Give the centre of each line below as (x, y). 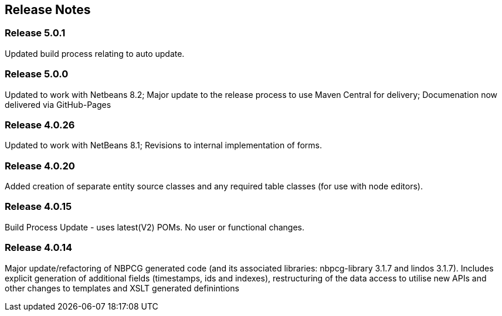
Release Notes (48, 10)
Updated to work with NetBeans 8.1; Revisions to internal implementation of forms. (164, 145)
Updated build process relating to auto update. (95, 53)
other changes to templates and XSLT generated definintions (122, 288)
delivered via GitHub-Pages (58, 104)
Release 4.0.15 (38, 207)
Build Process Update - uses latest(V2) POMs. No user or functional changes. (155, 227)
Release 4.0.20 (40, 166)
